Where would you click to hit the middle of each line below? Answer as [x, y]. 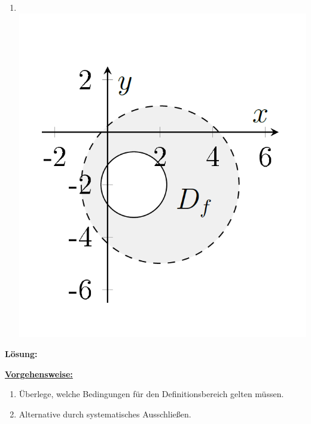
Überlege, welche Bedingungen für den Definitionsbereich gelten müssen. [151, 394]
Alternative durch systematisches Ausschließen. [105, 414]
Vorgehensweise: [39, 374]
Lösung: [21, 353]
